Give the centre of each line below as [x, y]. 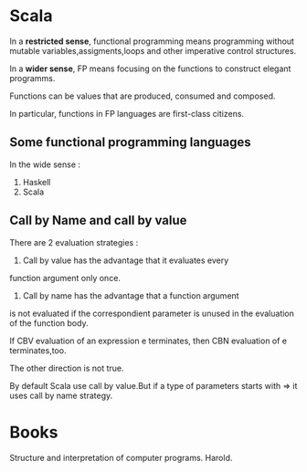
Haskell [37, 182]
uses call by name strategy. [61, 395]
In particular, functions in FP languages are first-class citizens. [127, 113]
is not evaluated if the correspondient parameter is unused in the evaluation [152, 313]
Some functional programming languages [130, 142]
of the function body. [49, 323]
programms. [32, 78]
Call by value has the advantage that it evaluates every [126, 260]
